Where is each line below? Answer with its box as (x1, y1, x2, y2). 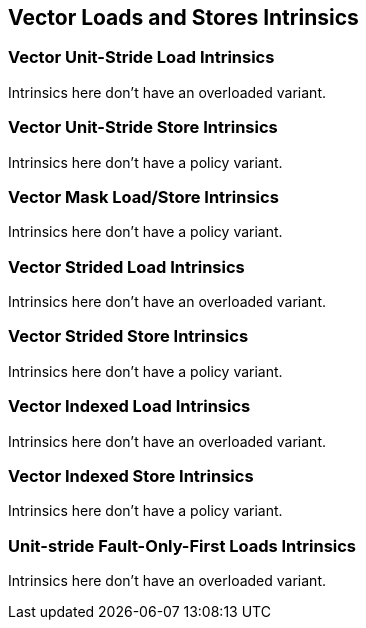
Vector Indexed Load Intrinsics (8, 396, 251, 417)
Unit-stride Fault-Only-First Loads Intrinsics (8, 535, 357, 556)
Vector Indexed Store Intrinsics (8, 465, 254, 486)
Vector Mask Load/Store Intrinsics (8, 186, 279, 207)
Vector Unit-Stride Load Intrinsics (8, 47, 275, 68)
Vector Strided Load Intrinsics (8, 256, 245, 277)
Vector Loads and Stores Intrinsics (8, 5, 359, 30)
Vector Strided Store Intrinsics (8, 326, 249, 347)
